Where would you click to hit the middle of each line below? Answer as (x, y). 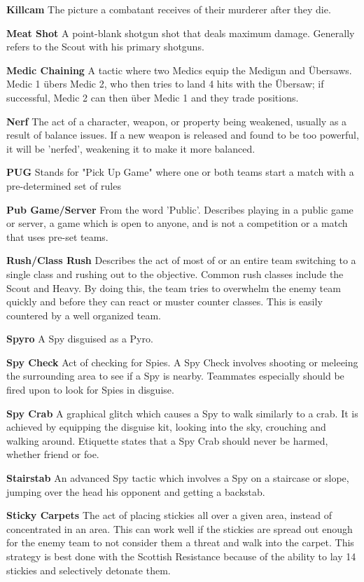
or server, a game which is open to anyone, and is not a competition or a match (177, 223)
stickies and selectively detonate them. (89, 570)
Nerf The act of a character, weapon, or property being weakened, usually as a (177, 121)
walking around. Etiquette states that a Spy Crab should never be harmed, (167, 440)
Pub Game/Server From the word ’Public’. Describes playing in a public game (180, 209)
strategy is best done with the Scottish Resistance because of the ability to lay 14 (181, 556)
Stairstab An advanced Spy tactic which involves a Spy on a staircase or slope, (178, 478)
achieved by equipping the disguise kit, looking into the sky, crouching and (166, 427)
